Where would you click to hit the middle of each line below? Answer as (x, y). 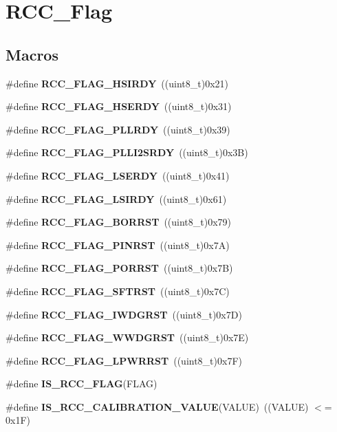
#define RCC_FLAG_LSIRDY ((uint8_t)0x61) (116, 198)
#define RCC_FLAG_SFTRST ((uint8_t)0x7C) (118, 291)
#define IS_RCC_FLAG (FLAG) (81, 384)
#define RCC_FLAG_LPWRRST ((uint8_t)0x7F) (124, 360)
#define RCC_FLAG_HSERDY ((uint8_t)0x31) (119, 106)
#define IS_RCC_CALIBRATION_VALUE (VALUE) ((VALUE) (157, 406)
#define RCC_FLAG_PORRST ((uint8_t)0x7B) (119, 268)
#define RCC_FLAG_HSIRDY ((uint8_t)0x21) (117, 83)
